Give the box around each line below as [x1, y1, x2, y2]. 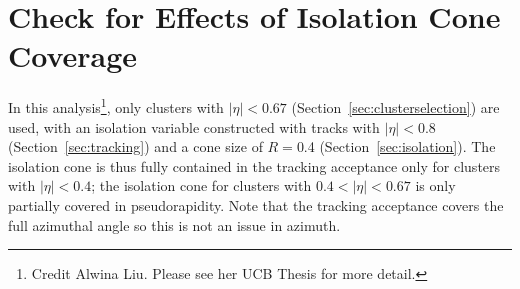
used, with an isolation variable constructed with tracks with [8, 116, 380, 137]
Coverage [8, 35, 138, 76]
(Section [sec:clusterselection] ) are [291, 96, 500, 117]
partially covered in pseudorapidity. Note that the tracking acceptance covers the [8, 194, 504, 215]
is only [415, 175, 456, 196]
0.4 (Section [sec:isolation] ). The [296, 136, 496, 157]
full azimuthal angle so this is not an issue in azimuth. [8, 214, 341, 235]
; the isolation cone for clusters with [91, 175, 312, 196]
